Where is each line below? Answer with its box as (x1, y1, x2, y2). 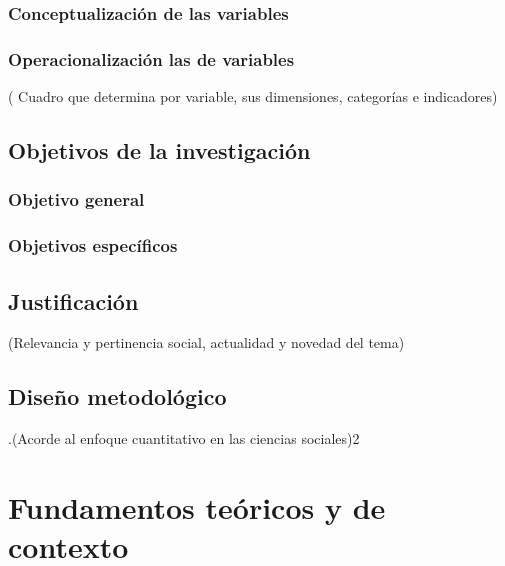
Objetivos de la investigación (8, 135, 311, 166)
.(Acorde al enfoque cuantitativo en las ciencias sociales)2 (8, 428, 360, 449)
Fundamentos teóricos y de (8, 486, 386, 527)
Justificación (8, 285, 139, 316)
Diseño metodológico (8, 381, 227, 412)
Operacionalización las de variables (8, 46, 295, 71)
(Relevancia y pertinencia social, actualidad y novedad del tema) (8, 332, 405, 353)
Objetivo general (8, 187, 145, 212)
